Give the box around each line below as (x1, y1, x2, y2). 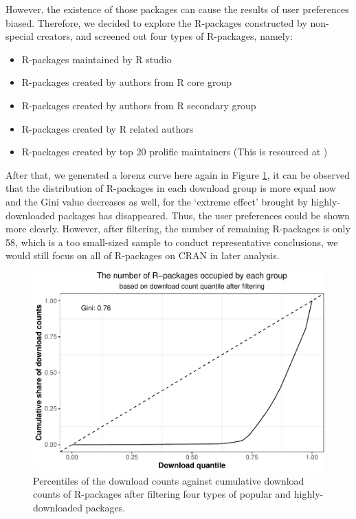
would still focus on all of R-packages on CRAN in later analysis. (5, 248, 280, 263)
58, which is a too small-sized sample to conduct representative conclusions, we (5, 234, 338, 249)
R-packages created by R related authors (21, 121, 194, 135)
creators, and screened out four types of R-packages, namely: (36, 29, 293, 43)
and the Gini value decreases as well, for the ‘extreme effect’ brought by (5, 194, 308, 208)
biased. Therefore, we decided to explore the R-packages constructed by (5, 15, 307, 30)
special (5, 29, 34, 43)
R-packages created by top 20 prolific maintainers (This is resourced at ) (21, 144, 328, 159)
